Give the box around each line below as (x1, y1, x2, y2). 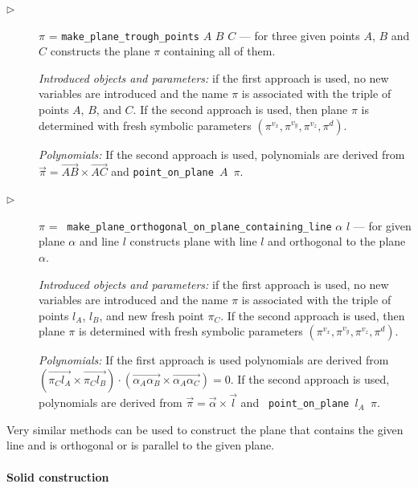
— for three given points (239, 26, 360, 43)
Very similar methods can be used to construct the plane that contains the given (6, 421, 404, 437)
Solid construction (6, 468, 109, 485)
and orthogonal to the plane (268, 233, 406, 250)
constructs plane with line (129, 233, 257, 250)
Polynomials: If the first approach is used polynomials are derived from (39, 352, 389, 368)
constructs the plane (50, 43, 150, 59)
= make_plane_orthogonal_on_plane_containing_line (48, 217, 332, 234)
